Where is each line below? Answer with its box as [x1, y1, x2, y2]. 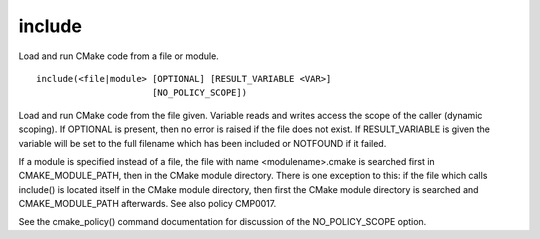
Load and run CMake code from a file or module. [18, 50, 219, 62]
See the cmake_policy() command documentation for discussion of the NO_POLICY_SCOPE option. [18, 216, 427, 228]
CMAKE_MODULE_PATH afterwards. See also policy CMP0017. [18, 198, 277, 210]
